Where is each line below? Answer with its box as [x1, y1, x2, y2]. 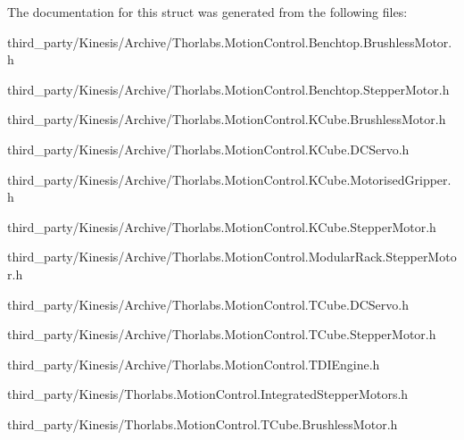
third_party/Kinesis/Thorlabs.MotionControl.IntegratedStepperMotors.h [7, 385, 409, 403]
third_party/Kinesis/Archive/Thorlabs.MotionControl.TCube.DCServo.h [7, 295, 409, 313]
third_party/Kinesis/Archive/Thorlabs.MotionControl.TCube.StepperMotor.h [7, 325, 436, 344]
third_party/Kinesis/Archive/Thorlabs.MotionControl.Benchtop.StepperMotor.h [7, 79, 450, 98]
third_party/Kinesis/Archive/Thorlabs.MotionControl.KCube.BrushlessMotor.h [7, 110, 446, 129]
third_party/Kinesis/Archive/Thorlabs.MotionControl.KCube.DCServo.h [7, 139, 410, 158]
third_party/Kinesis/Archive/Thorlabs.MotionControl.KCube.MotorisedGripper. [7, 170, 452, 188]
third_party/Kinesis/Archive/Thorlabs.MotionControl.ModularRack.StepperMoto [7, 247, 457, 266]
